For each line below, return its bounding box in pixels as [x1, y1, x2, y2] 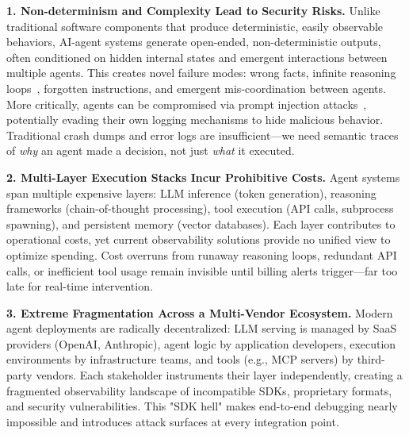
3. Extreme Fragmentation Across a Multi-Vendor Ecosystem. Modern [6, 304, 393, 321]
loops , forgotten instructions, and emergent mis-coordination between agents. [6, 79, 386, 96]
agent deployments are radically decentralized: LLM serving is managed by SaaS [6, 320, 397, 337]
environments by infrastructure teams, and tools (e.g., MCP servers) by [6, 351, 354, 368]
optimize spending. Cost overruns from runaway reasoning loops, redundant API [6, 246, 397, 263]
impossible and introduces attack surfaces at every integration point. [6, 413, 339, 429]
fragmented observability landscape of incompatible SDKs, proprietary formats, [6, 382, 392, 398]
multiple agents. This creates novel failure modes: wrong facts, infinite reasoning [6, 64, 396, 81]
